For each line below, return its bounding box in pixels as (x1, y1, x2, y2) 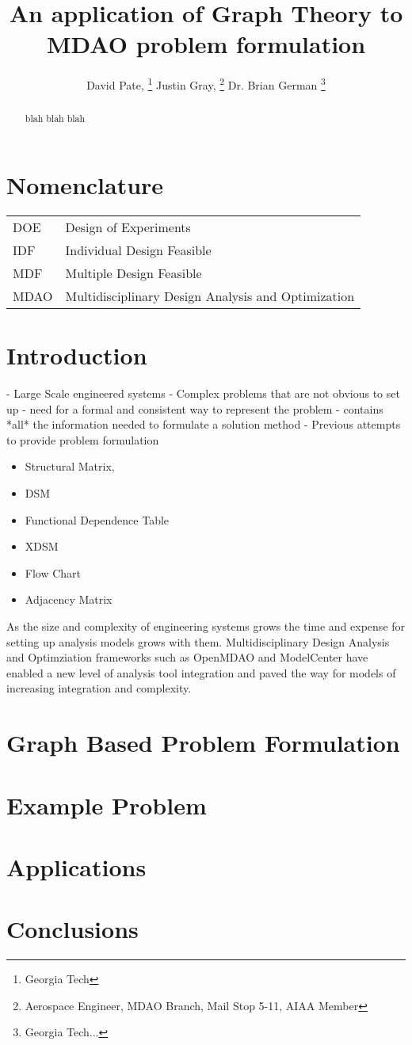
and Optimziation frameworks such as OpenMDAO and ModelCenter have (6, 649, 368, 666)
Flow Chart (25, 564, 82, 581)
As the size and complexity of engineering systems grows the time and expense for (6, 618, 406, 635)
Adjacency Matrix (25, 591, 113, 608)
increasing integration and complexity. (6, 680, 192, 696)
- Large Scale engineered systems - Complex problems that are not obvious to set (6, 385, 400, 402)
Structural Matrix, (25, 458, 115, 475)
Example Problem (6, 788, 207, 821)
